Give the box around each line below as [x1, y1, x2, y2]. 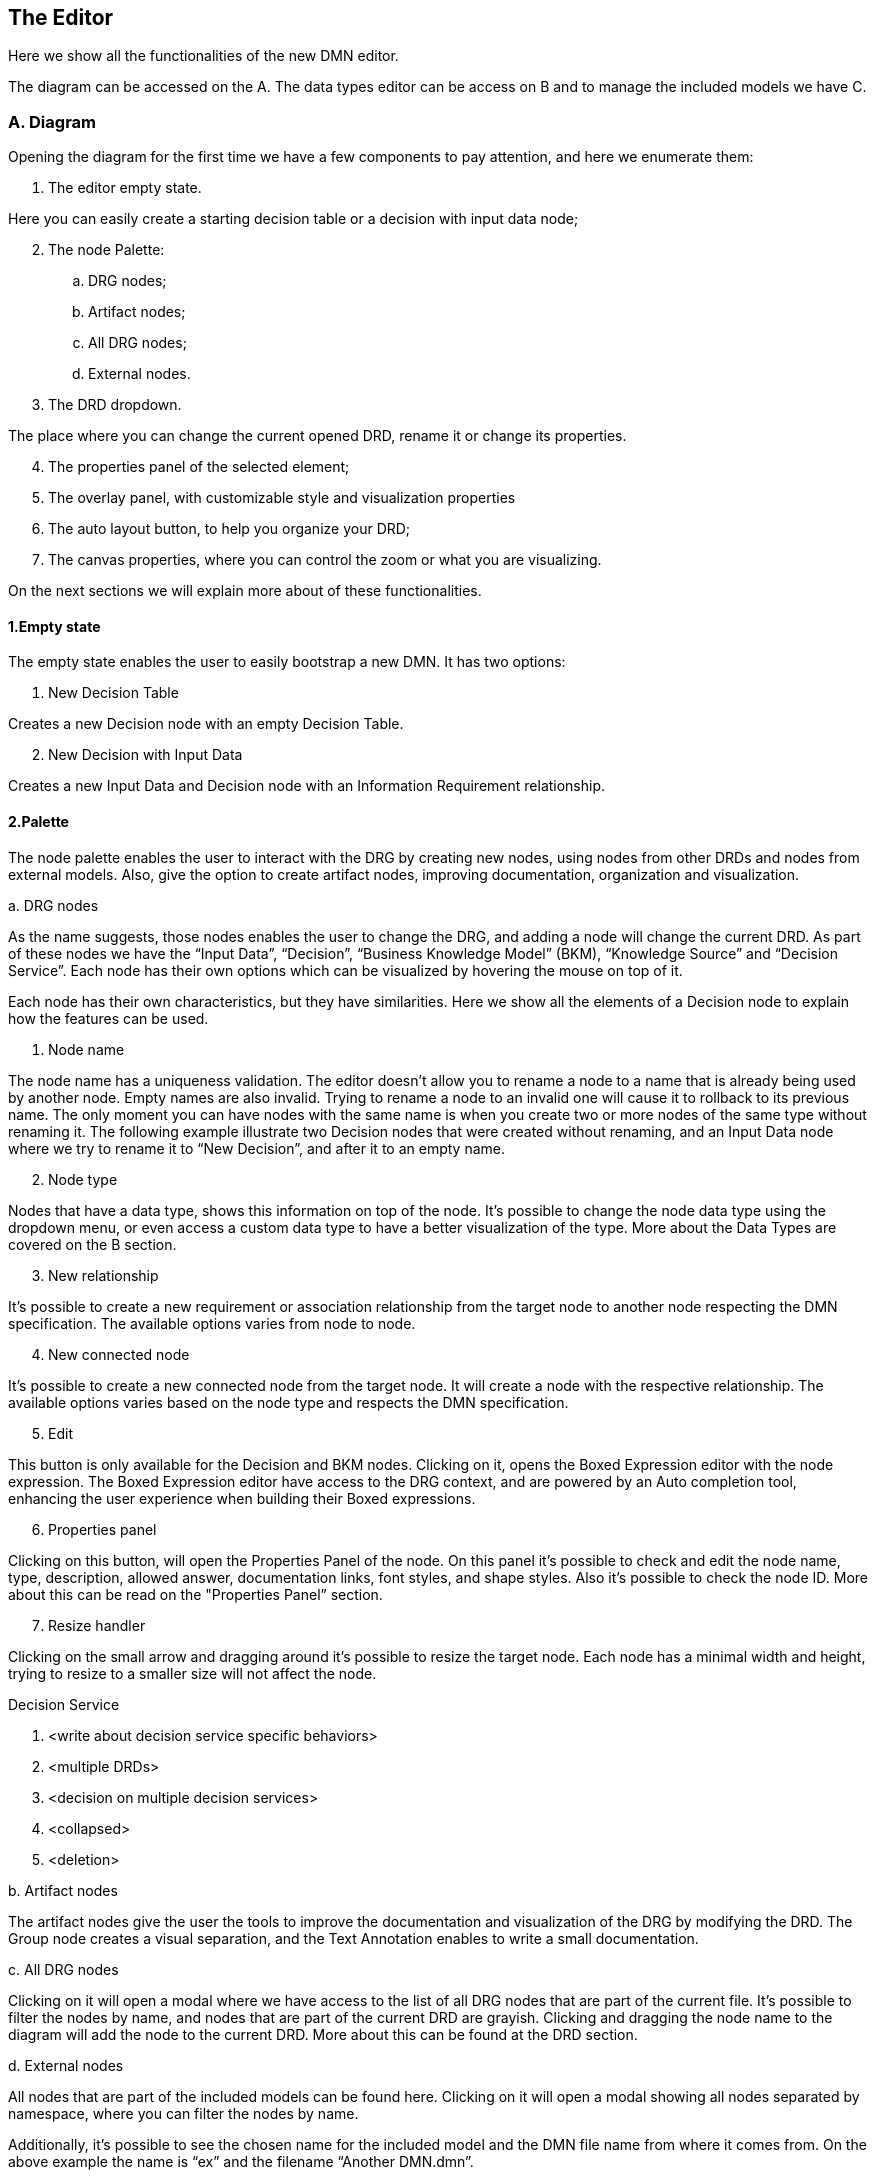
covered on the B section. [8, 1235, 177, 1253]
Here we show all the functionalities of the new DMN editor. [8, 47, 399, 65]
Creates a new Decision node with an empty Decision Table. [8, 715, 404, 733]
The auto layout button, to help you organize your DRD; [48, 520, 411, 538]
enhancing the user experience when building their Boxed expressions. [8, 1489, 476, 1507]
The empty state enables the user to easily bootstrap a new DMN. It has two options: [8, 653, 566, 671]
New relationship [48, 1266, 159, 1284]
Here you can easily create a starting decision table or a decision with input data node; [8, 210, 579, 228]
